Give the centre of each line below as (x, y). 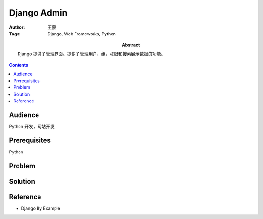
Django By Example (41, 208)
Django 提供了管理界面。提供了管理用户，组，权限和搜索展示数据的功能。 (92, 54)
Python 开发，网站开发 (32, 126)
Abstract (131, 45)
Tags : (15, 34)
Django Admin (38, 13)
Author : (17, 27)
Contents (19, 65)
